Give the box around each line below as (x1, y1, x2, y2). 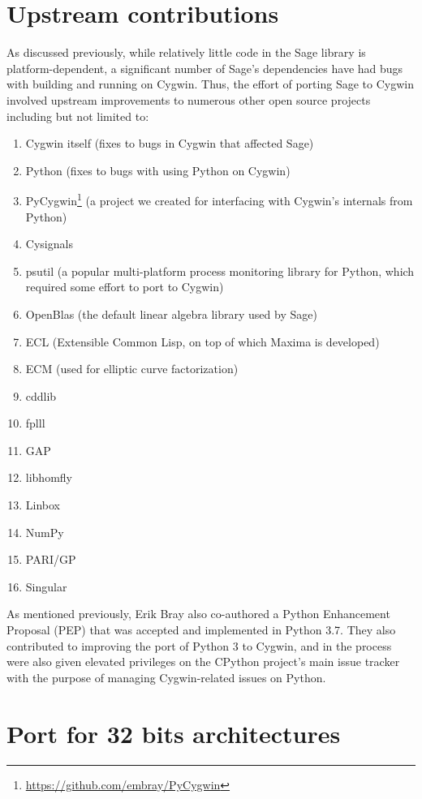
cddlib (25, 387, 57, 404)
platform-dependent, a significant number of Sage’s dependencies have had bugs (6, 59, 403, 76)
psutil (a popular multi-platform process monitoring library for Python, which (25, 262, 415, 279)
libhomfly (25, 469, 72, 486)
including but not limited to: (6, 107, 149, 124)
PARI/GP (25, 551, 76, 568)
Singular (25, 578, 67, 595)
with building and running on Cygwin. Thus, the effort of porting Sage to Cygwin (6, 75, 414, 92)
